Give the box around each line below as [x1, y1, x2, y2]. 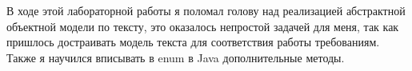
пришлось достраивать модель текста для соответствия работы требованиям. [6, 34, 380, 50]
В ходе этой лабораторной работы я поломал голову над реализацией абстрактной [6, 2, 406, 18]
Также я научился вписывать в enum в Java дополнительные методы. [6, 49, 345, 65]
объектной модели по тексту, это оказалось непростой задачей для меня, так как [6, 18, 399, 34]
